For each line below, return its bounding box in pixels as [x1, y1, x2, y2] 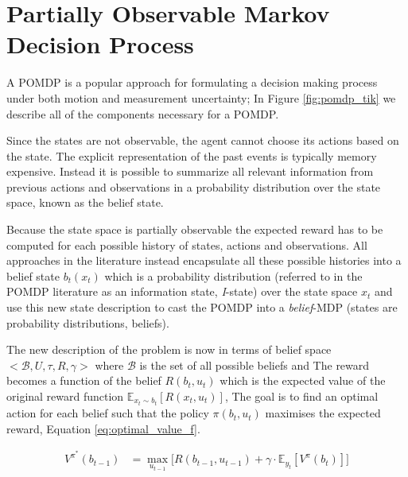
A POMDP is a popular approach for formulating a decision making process [6, 74, 378, 91]
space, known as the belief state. [6, 194, 164, 211]
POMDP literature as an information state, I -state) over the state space [6, 283, 358, 300]
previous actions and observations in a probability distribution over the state [6, 178, 381, 195]
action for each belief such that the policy [6, 405, 209, 421]
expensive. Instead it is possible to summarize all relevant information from [6, 163, 374, 180]
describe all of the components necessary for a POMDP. [6, 105, 279, 122]
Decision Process [6, 28, 194, 60]
